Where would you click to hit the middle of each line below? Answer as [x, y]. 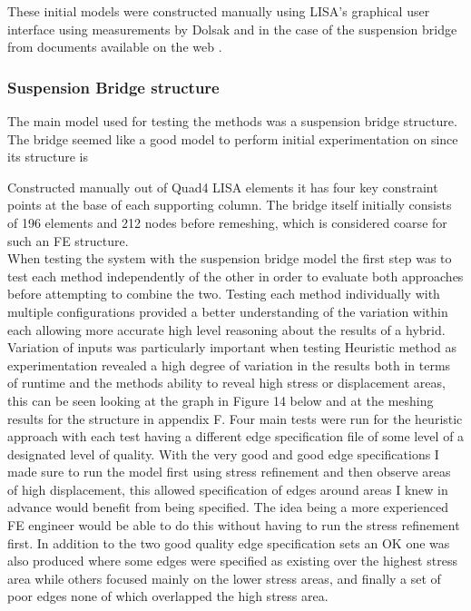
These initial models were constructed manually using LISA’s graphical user [219, 11]
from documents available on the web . [115, 47]
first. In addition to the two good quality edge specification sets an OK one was [229, 542]
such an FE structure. [68, 240]
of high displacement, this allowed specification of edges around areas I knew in [228, 489]
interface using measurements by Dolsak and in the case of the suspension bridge [232, 29]
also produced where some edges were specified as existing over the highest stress [232, 561]
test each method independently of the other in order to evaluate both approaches [235, 276]
